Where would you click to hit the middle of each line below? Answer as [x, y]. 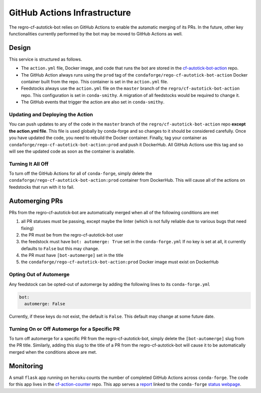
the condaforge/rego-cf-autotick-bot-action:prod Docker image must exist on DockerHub [120, 262]
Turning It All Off [29, 164]
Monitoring [26, 366]
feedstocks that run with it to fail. [42, 187]
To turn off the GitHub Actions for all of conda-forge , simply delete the [80, 173]
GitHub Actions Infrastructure [70, 13]
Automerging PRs [36, 201]
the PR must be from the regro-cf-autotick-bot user [72, 235]
